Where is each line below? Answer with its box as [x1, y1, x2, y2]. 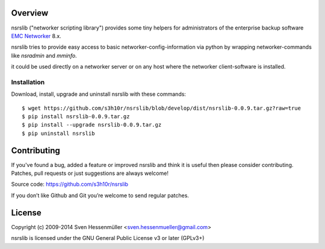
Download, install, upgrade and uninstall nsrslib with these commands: [11, 90, 187, 98]
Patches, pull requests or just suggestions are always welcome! [11, 169, 169, 177]
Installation [11, 78, 45, 86]
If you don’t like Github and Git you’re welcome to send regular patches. [11, 192, 190, 199]
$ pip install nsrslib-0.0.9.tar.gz [22, 113, 130, 120]
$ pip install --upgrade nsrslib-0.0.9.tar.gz [22, 121, 162, 128]
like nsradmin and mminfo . [11, 52, 78, 59]
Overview [11, 8, 49, 18]
